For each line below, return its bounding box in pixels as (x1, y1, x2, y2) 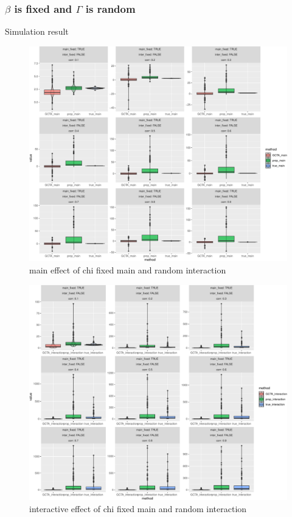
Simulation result (5, 25, 69, 38)
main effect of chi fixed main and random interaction (29, 264, 226, 276)
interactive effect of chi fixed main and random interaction (29, 502, 247, 515)
